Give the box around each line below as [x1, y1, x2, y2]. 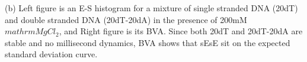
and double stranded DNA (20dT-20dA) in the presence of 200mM [5, 13, 247, 25]
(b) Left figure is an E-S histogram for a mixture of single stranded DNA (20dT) [5, 2, 298, 14]
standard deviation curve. [5, 48, 98, 60]
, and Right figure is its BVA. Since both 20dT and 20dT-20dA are [59, 25, 303, 37]
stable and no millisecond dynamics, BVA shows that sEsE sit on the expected [5, 36, 290, 48]
